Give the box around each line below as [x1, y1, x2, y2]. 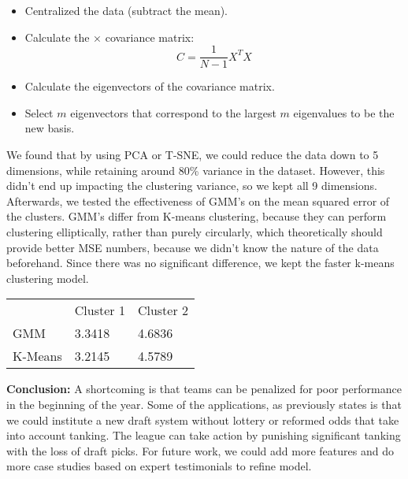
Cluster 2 [137, 301, 189, 320]
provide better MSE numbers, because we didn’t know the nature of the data [6, 239, 379, 255]
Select [24, 104, 54, 121]
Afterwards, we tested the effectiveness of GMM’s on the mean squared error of [6, 192, 390, 209]
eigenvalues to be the [293, 104, 395, 121]
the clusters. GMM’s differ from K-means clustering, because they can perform [6, 208, 387, 225]
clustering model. [6, 269, 89, 286]
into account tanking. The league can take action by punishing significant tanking [6, 427, 401, 444]
